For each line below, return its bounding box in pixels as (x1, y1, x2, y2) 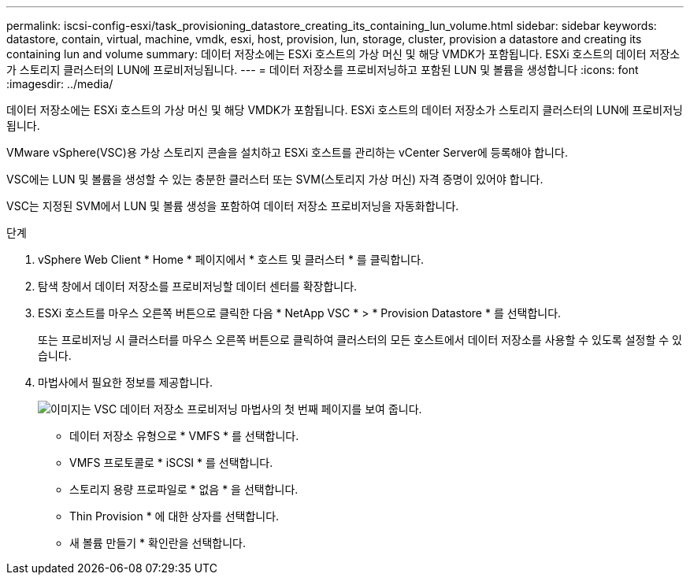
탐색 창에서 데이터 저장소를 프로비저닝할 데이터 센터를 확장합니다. (38, 279, 358, 293)
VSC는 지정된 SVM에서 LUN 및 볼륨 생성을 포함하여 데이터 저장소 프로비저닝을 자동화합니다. (6, 199, 459, 213)
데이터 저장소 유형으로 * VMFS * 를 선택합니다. (69, 429, 299, 442)
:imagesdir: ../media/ (6, 77, 113, 91)
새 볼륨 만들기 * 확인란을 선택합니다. (69, 536, 246, 550)
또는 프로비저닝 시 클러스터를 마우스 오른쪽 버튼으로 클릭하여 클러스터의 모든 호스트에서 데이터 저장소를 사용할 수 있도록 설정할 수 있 (38, 333, 682, 346)
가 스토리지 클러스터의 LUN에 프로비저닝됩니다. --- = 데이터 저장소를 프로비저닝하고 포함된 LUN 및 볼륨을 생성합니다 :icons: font (6, 63, 639, 76)
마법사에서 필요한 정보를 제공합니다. (38, 376, 213, 389)
